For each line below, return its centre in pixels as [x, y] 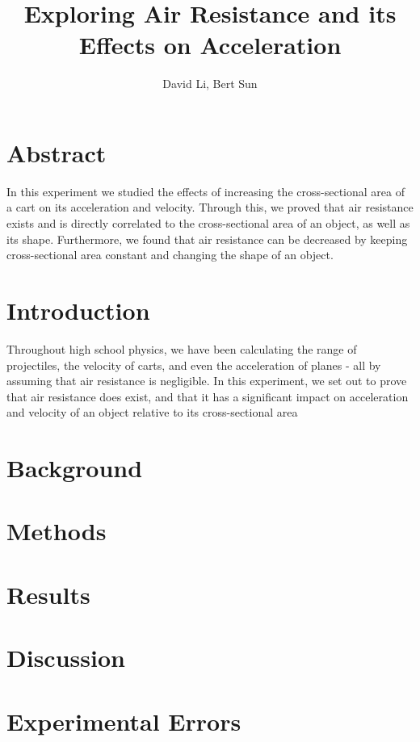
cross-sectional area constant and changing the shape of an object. [170, 255]
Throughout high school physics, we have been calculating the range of [182, 348]
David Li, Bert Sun [210, 84]
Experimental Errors [124, 721]
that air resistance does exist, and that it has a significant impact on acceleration [208, 396]
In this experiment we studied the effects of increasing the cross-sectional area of [206, 191]
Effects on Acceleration [210, 45]
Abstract [57, 152]
